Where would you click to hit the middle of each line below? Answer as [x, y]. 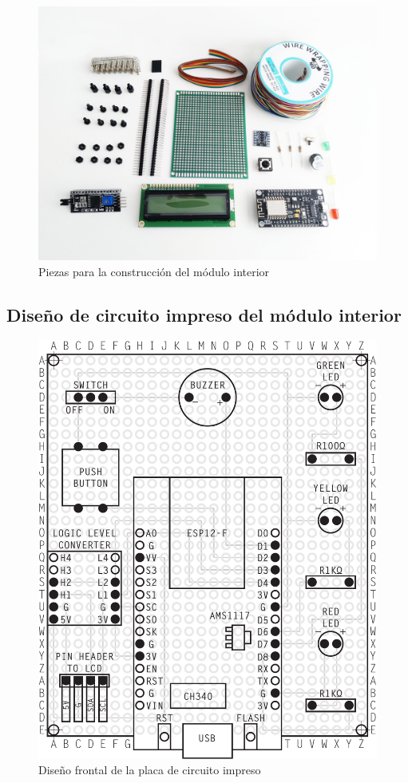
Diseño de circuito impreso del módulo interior [204, 314]
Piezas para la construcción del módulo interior [154, 271]
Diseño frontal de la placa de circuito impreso [150, 770]
